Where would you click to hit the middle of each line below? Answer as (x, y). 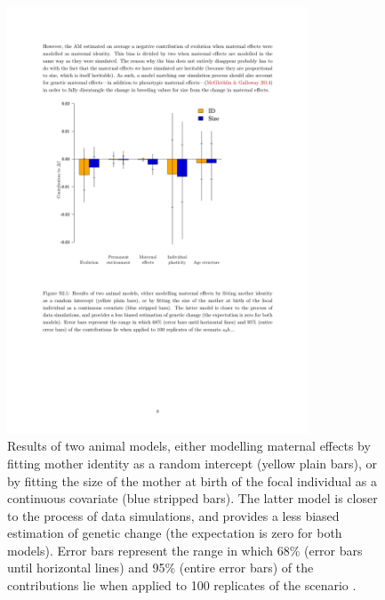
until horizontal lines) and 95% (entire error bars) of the (160, 568)
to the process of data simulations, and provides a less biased (173, 515)
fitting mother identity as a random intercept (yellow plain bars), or (192, 463)
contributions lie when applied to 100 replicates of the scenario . (182, 585)
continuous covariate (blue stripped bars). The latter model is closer (192, 498)
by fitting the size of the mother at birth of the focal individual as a (192, 480)
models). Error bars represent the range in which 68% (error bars (185, 550)
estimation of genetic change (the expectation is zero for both (175, 533)
